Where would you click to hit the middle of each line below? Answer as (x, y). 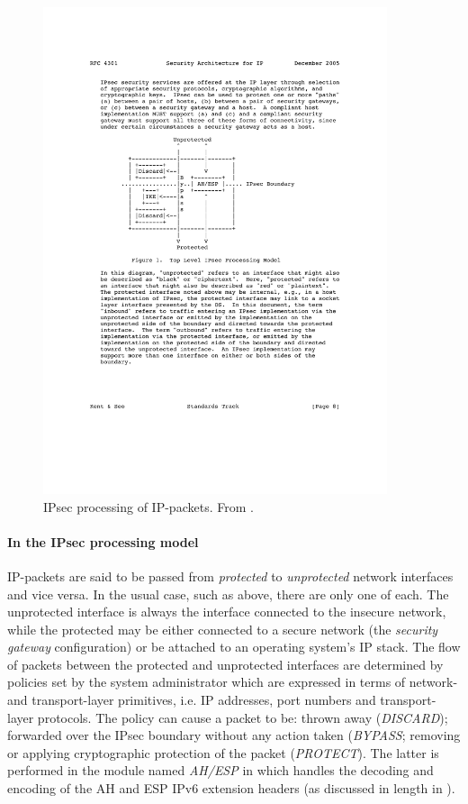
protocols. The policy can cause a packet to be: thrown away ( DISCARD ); (243, 717)
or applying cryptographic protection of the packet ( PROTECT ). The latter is (223, 752)
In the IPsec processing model (103, 541)
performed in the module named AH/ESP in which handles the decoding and (220, 770)
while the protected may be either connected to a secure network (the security (223, 629)
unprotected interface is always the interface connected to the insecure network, (227, 612)
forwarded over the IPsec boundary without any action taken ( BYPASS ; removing (234, 735)
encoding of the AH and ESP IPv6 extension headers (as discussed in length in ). (231, 788)
